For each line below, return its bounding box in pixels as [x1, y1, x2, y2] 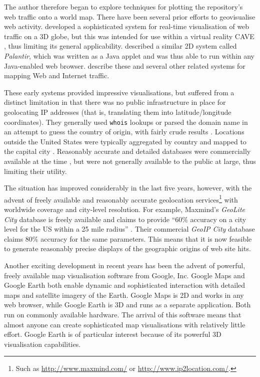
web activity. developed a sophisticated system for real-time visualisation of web [4, 21, 249, 32]
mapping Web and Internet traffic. [4, 70, 109, 81]
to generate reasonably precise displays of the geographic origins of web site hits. [4, 243, 251, 254]
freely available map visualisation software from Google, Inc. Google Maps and [4, 270, 245, 280]
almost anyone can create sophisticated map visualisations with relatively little [4, 319, 245, 329]
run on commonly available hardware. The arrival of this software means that [4, 309, 241, 319]
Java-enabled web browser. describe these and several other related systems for [4, 60, 245, 71]
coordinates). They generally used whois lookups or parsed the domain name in [4, 116, 248, 127]
